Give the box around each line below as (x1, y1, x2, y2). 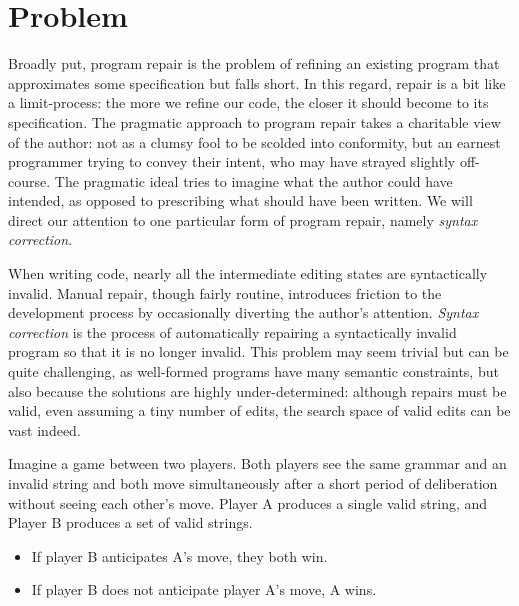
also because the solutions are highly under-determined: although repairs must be (8, 380, 507, 401)
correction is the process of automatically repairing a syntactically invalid (8, 321, 457, 342)
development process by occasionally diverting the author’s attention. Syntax (8, 302, 479, 323)
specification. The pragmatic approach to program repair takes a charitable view (8, 111, 501, 132)
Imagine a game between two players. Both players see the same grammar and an (8, 453, 507, 474)
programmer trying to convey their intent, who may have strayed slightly (8, 151, 456, 172)
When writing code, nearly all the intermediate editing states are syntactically (8, 263, 488, 284)
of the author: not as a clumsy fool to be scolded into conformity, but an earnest (8, 131, 501, 152)
